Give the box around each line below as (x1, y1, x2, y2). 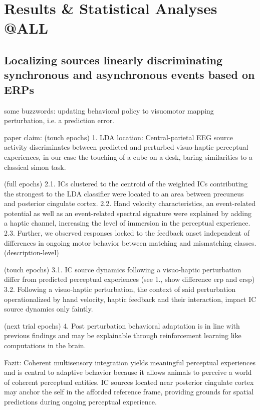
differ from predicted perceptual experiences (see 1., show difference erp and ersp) (4, 274, 255, 284)
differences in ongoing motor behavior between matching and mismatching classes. (4, 237, 256, 248)
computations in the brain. (4, 340, 86, 351)
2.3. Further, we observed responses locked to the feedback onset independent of (4, 228, 249, 238)
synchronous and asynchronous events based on (4, 67, 255, 82)
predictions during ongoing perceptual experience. (4, 396, 157, 406)
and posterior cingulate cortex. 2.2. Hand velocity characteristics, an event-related (4, 198, 256, 209)
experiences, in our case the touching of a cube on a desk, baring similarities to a (4, 151, 252, 162)
